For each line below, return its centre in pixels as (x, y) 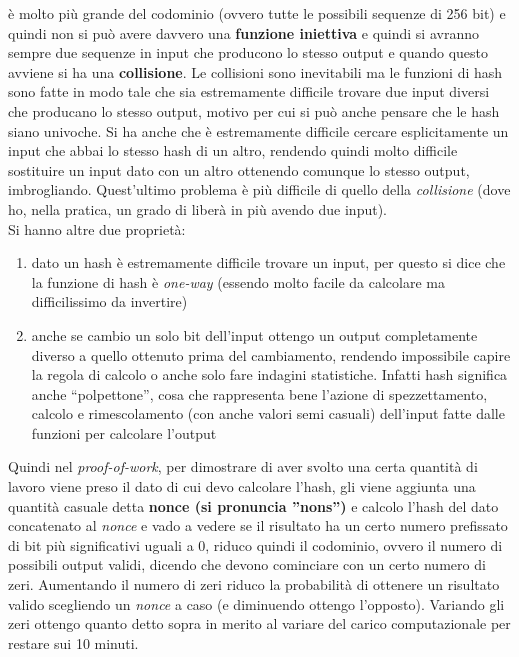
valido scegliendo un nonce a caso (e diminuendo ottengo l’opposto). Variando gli (256, 603)
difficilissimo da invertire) (109, 301)
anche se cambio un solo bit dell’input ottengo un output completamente (254, 334)
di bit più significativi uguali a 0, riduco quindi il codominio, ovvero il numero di (255, 544)
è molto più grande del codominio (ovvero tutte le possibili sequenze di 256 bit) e (257, 13)
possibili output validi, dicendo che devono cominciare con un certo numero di (247, 564)
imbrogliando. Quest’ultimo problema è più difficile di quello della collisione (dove (259, 189)
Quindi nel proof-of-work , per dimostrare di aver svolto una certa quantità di (243, 466)
